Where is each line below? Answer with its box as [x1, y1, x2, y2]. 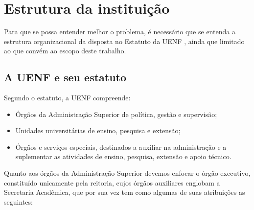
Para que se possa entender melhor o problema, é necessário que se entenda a [4, 26, 235, 37]
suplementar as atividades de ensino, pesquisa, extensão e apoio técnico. [15, 151, 231, 162]
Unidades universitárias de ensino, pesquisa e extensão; [15, 125, 181, 136]
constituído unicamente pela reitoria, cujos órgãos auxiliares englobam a [4, 177, 220, 187]
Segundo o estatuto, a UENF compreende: [4, 93, 131, 103]
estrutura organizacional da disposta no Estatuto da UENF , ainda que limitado [4, 36, 245, 46]
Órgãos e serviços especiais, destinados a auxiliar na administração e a [15, 141, 227, 152]
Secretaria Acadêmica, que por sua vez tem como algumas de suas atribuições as [4, 187, 245, 197]
